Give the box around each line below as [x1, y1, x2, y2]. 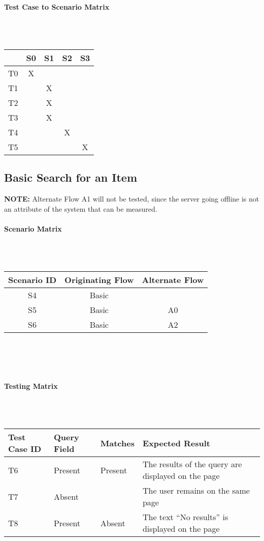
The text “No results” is [142, 511, 228, 523]
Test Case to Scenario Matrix [4, 1, 110, 12]
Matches [100, 437, 135, 449]
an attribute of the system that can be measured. [4, 203, 157, 214]
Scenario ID [8, 274, 57, 286]
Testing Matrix [4, 380, 58, 391]
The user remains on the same [142, 485, 250, 497]
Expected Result [142, 437, 211, 449]
